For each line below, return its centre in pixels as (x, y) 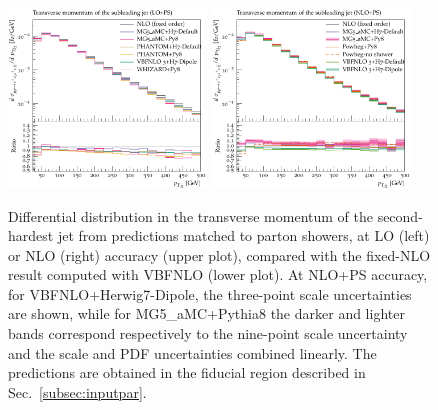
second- (400, 215)
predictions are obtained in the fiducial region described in (187, 372)
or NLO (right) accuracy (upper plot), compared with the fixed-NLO (219, 254)
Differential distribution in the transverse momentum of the (190, 215)
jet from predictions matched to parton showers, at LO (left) (243, 235)
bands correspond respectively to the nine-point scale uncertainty (208, 333)
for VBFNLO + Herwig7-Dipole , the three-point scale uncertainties (210, 293)
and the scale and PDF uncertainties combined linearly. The (192, 352)
